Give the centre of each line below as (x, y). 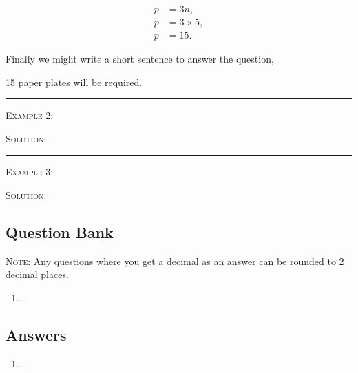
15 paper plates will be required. (74, 82)
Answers (36, 335)
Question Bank (60, 232)
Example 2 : (30, 115)
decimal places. (37, 274)
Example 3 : (30, 172)
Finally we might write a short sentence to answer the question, (140, 59)
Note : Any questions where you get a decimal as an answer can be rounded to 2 (175, 260)
